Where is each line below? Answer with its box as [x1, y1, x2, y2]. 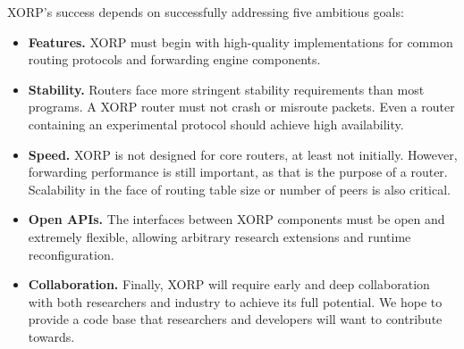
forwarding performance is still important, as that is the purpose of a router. [28, 162, 448, 181]
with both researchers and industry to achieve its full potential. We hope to [28, 292, 443, 311]
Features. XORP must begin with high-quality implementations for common [28, 32, 453, 51]
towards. [28, 327, 75, 345]
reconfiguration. [28, 245, 114, 263]
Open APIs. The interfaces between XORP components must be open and [28, 210, 445, 229]
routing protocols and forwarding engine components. [28, 50, 321, 69]
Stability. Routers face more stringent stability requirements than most [28, 79, 425, 98]
